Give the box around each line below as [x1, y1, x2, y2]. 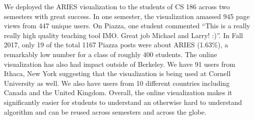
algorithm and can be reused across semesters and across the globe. [4, 106, 207, 117]
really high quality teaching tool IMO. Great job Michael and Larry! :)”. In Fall [4, 30, 243, 40]
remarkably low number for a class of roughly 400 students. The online [4, 49, 217, 59]
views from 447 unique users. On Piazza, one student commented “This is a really [4, 20, 251, 31]
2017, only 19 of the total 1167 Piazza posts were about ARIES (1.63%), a [4, 40, 228, 50]
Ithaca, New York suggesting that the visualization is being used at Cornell [4, 68, 231, 79]
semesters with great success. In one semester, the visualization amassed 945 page [4, 11, 250, 21]
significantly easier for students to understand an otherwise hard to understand [4, 97, 242, 107]
